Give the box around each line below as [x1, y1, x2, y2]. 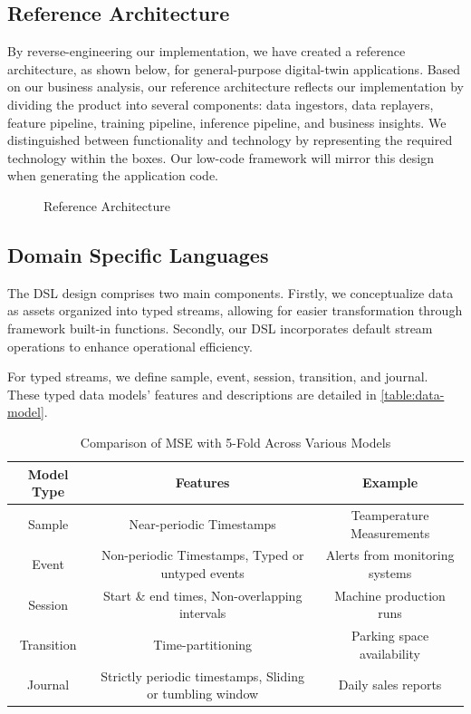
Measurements [350, 523, 430, 542]
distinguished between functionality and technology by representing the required [7, 130, 453, 150]
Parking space [351, 626, 429, 645]
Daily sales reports [338, 675, 442, 694]
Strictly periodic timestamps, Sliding [101, 666, 304, 685]
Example [362, 473, 418, 492]
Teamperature [351, 505, 429, 524]
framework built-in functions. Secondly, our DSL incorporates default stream [7, 318, 433, 337]
